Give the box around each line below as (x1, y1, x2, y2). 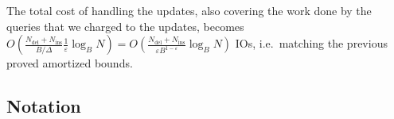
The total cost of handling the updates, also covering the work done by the (6, 2, 372, 18)
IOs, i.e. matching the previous (235, 35, 388, 52)
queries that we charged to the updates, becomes (6, 17, 244, 34)
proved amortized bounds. (6, 55, 133, 71)
